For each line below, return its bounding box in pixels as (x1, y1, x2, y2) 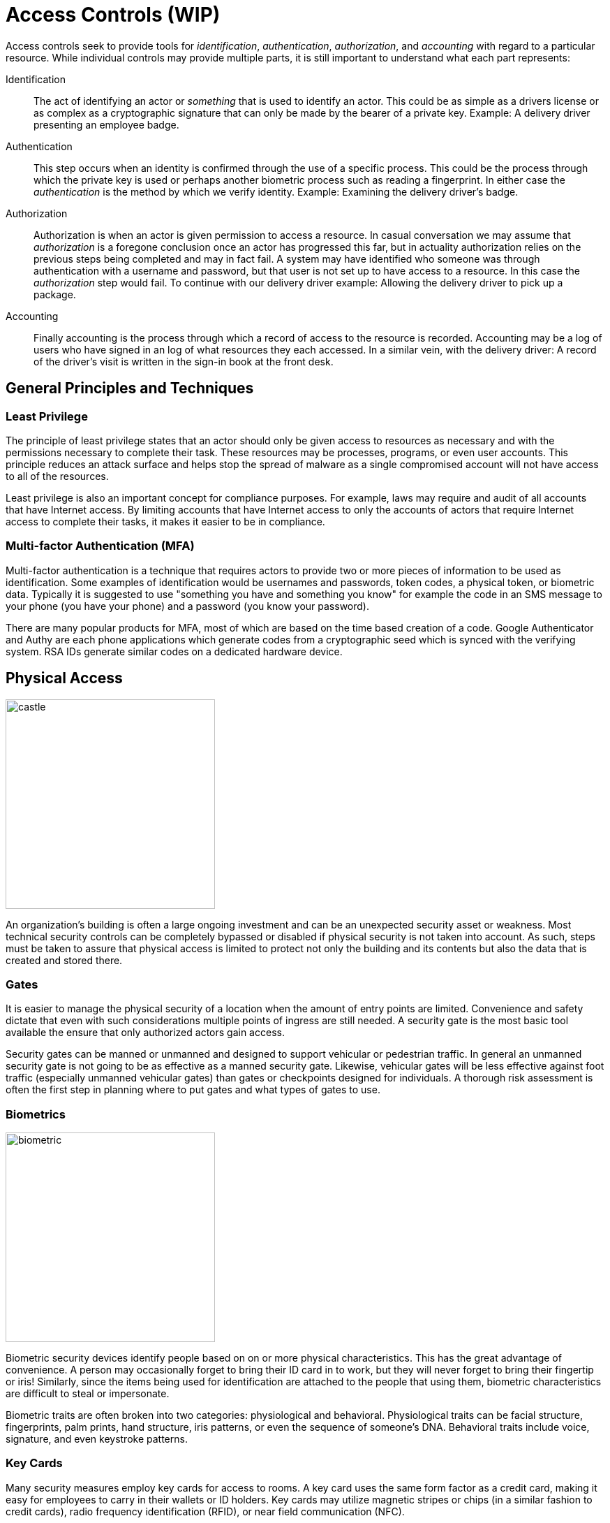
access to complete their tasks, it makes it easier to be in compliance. (6, 515, 325, 527)
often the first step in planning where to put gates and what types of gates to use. (6, 1084, 380, 1096)
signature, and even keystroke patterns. (6, 1433, 188, 1445)
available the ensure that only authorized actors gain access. (6, 1026, 285, 1039)
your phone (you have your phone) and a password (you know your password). (6, 599, 369, 612)
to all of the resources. (6, 469, 109, 482)
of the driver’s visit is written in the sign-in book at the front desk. (34, 355, 334, 367)
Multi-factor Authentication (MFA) (6, 539, 195, 553)
